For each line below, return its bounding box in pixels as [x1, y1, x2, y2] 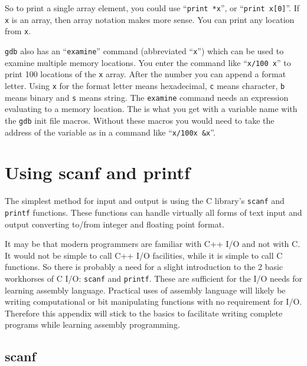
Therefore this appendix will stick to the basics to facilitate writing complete [5, 306, 283, 319]
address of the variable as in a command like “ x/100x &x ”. [5, 126, 215, 138]
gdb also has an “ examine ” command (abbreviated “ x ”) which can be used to [5, 44, 284, 57]
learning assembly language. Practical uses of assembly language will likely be [5, 283, 286, 296]
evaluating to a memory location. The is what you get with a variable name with [5, 103, 298, 115]
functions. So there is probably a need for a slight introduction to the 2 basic [5, 261, 283, 273]
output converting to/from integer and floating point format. [5, 217, 224, 230]
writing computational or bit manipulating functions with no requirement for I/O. [5, 295, 302, 308]
